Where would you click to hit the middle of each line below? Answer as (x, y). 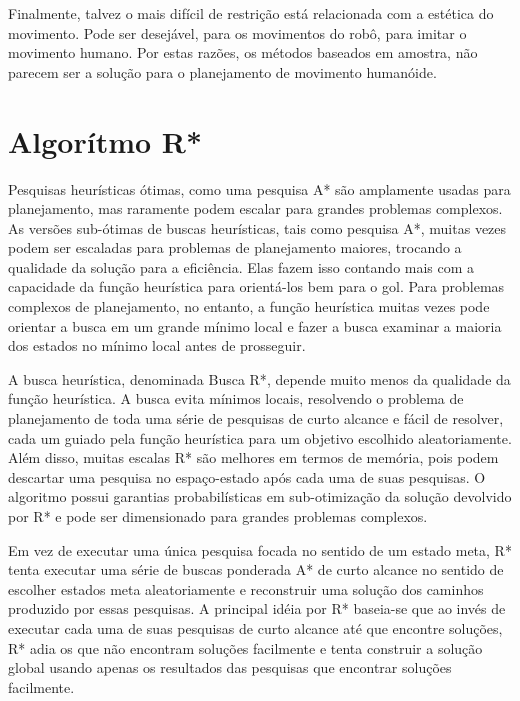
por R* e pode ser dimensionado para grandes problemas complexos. (218, 516)
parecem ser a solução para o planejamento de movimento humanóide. (222, 71)
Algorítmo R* (105, 140)
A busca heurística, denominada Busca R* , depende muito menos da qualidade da (259, 378)
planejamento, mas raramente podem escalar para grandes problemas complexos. (255, 208)
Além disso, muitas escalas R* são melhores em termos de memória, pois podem (253, 457)
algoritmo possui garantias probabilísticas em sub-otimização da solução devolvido (260, 496)
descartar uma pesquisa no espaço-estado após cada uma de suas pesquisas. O (247, 476)
